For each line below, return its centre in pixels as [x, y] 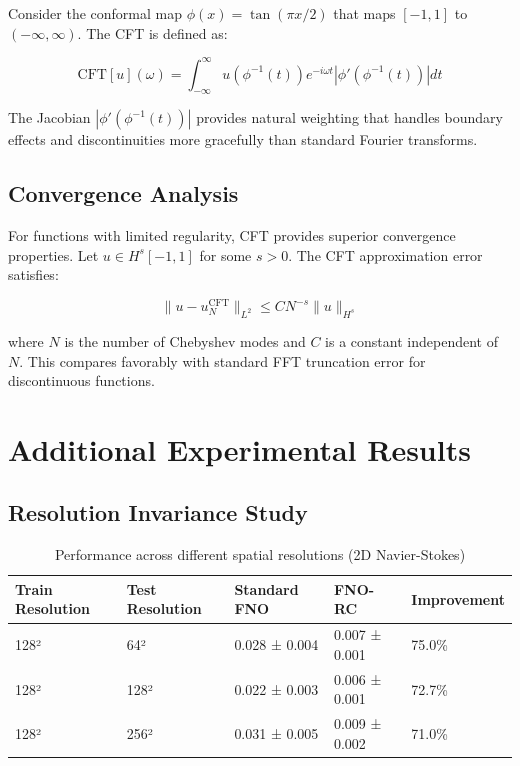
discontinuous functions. [81, 380]
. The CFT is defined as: [152, 32]
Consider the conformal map [95, 13]
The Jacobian [49, 117]
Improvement [458, 598]
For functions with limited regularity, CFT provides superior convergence [232, 235]
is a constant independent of [411, 340]
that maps [364, 13]
